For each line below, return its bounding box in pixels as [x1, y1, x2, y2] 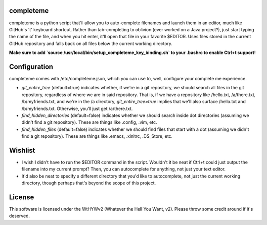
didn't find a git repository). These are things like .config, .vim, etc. [21, 119, 158, 125]
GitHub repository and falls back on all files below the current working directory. [9, 40, 173, 47]
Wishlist [9, 146, 36, 155]
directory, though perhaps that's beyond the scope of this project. [21, 180, 156, 186]
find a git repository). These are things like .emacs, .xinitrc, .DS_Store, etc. [21, 133, 173, 139]
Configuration [9, 62, 53, 71]
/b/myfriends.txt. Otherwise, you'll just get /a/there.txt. [21, 106, 133, 112]
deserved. [9, 213, 30, 219]
